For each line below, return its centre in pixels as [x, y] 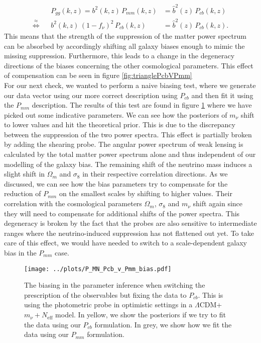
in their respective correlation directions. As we [155, 174]
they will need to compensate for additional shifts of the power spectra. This [122, 213]
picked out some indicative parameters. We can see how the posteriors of [116, 114]
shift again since [218, 203]
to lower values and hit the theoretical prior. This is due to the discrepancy [120, 124]
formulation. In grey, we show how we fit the [163, 324]
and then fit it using [222, 95]
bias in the [20, 253]
